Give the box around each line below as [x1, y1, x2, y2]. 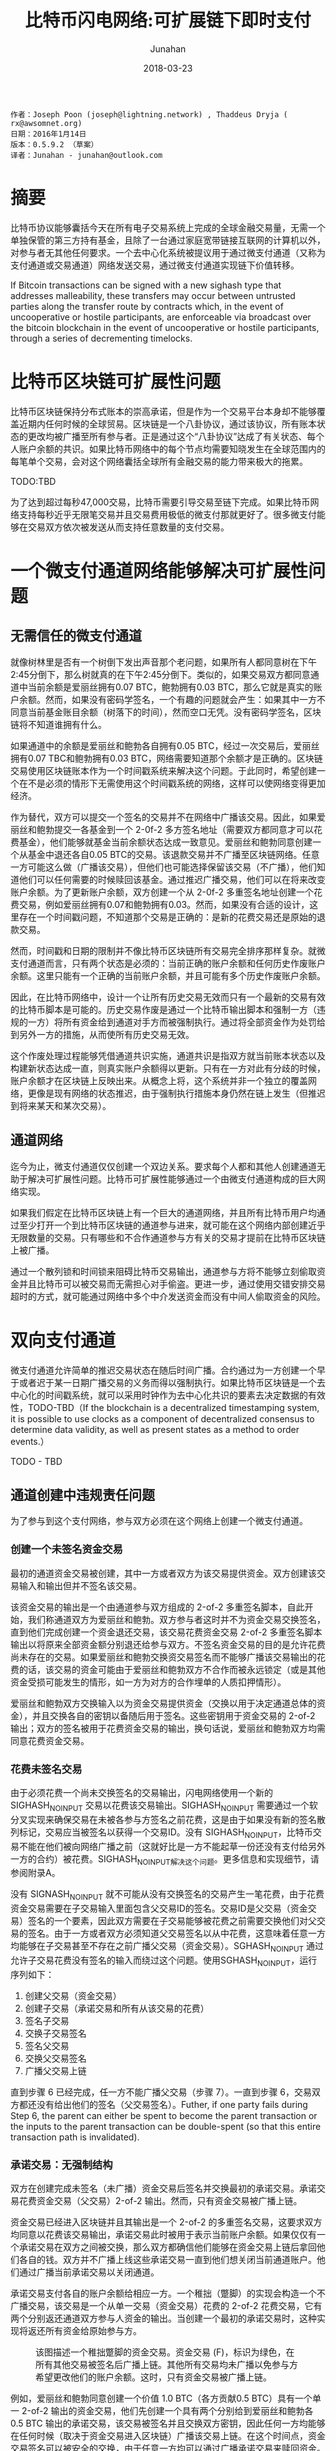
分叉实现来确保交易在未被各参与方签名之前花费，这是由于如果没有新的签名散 [10, 1813, 326, 1825]
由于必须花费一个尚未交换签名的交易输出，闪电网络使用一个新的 [10, 1786, 273, 1798]
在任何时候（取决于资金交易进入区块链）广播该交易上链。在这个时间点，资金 [10, 2430, 326, 2442]
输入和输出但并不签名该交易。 [18, 1579, 142, 1591]
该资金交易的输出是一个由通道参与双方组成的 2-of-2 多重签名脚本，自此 [10, 1601, 305, 1613]
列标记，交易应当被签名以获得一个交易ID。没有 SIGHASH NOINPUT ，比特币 [10, 1826, 313, 1840]
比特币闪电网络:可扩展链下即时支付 [24, 9, 312, 32]
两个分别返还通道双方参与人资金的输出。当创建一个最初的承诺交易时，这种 [10, 2312, 317, 2325]
